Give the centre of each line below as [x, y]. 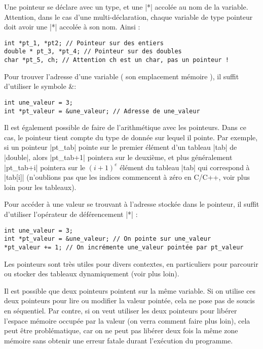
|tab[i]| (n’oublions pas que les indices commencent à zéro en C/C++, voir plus [127, 177]
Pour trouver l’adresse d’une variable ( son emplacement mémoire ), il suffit [122, 76]
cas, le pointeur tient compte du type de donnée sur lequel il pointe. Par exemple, [131, 137]
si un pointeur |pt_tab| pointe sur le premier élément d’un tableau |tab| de [121, 147]
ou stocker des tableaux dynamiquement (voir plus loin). [92, 274]
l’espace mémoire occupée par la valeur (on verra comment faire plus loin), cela [127, 320]
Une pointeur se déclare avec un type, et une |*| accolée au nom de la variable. [126, 7]
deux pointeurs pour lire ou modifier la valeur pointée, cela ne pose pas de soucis [129, 300]
